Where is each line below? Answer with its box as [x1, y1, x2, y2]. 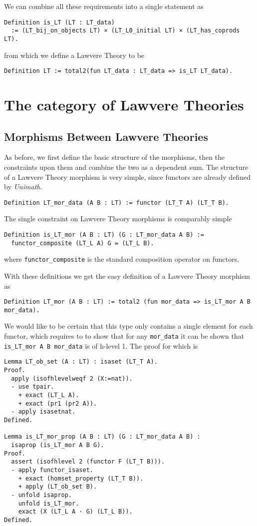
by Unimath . [4, 181, 42, 192]
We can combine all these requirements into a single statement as [4, 1, 204, 11]
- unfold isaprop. [11, 491, 72, 499]
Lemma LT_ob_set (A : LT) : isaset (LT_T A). [4, 358, 158, 366]
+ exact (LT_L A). [18, 392, 79, 399]
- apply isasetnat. [11, 408, 76, 416]
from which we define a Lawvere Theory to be [4, 49, 145, 60]
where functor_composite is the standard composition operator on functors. [4, 254, 240, 264]
